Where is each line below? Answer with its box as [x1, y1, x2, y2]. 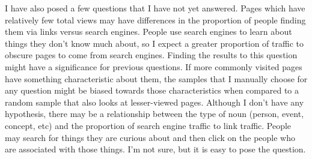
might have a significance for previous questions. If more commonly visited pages [5, 60, 302, 73]
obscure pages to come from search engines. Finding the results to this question [5, 49, 298, 61]
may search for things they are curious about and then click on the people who [5, 131, 295, 143]
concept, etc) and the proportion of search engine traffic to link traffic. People [5, 119, 292, 131]
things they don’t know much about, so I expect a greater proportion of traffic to [5, 37, 304, 49]
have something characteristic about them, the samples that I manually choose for [5, 72, 308, 85]
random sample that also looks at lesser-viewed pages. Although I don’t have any [5, 95, 304, 108]
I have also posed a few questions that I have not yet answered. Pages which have [5, 2, 305, 14]
